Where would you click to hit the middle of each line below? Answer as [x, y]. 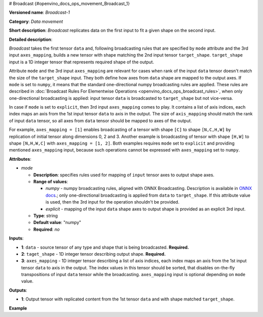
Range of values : [51, 181]
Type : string [46, 215]
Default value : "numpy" [57, 223]
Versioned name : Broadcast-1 [39, 13]
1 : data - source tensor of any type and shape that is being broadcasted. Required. [105, 247]
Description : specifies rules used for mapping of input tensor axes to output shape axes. [124, 175]
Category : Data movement [36, 21]
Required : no [47, 229]
